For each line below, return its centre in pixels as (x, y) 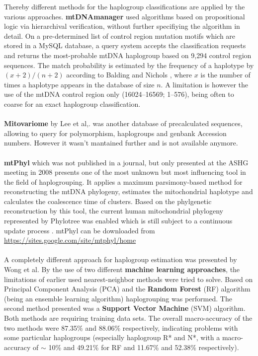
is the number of (225, 75)
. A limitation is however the (205, 84)
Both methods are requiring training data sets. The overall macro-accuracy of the (128, 318)
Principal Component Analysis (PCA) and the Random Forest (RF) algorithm (127, 289)
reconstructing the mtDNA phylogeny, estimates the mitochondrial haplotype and (129, 191)
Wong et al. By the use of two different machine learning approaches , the (122, 269)
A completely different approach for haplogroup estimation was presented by (121, 259)
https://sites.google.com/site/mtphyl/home (70, 240)
